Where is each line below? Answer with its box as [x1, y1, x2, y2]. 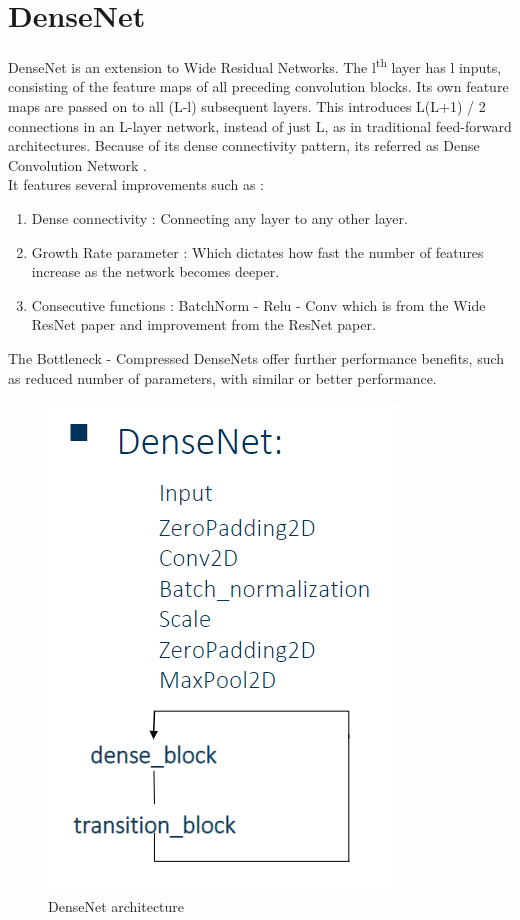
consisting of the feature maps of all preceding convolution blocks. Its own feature [8, 76, 509, 97]
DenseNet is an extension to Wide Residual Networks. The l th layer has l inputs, [8, 54, 502, 77]
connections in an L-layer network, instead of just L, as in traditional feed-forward [8, 115, 512, 136]
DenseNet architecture [48, 895, 185, 916]
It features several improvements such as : [8, 174, 264, 195]
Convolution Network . [8, 154, 147, 175]
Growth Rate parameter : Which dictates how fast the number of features [31, 241, 484, 262]
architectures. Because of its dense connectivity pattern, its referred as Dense [8, 135, 480, 156]
